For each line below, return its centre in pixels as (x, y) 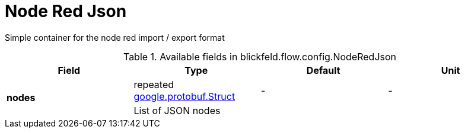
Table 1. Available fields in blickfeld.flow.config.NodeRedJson (260, 56)
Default (323, 70)
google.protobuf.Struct (184, 96)
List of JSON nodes (177, 110)
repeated (154, 84)
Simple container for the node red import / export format (115, 37)
